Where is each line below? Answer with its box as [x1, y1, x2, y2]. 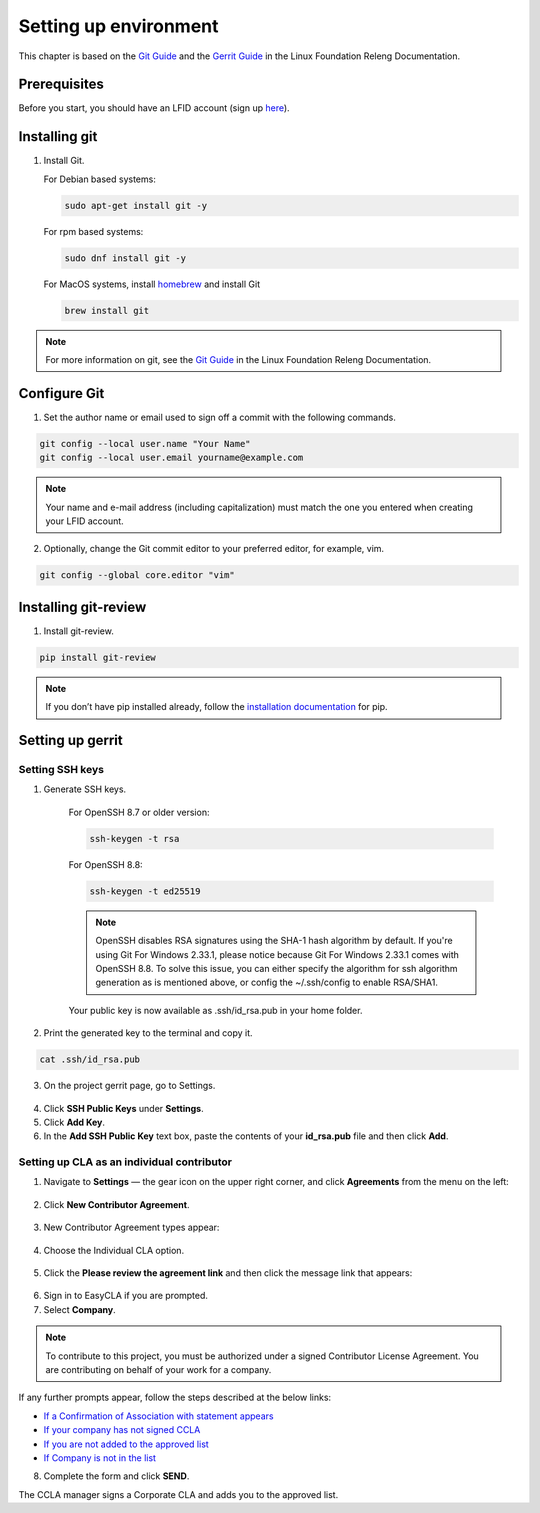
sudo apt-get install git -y [64, 200, 208, 211]
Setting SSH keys [18, 763, 105, 777]
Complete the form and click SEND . [43, 1470, 190, 1482]
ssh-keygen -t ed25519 [89, 885, 201, 897]
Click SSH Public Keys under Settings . [43, 1102, 204, 1114]
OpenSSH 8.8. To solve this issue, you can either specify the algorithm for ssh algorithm [95, 962, 459, 974]
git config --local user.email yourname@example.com [39, 452, 304, 464]
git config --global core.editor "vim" [39, 570, 235, 581]
